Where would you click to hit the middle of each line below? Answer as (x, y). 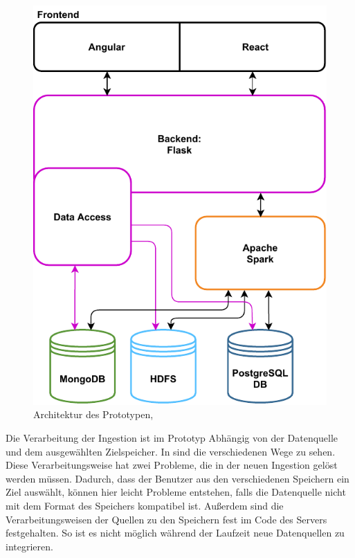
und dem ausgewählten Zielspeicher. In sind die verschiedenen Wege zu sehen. (171, 451)
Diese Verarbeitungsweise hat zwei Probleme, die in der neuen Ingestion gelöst (172, 465)
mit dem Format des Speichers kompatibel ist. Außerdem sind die (145, 505)
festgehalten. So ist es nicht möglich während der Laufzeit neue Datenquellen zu (175, 533)
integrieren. (29, 546)
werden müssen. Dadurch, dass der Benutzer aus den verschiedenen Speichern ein (177, 478)
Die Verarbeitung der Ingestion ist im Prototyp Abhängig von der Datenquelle (172, 437)
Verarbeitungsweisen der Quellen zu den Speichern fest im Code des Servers (166, 519)
